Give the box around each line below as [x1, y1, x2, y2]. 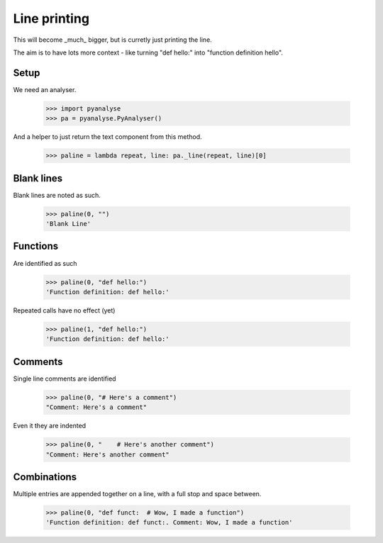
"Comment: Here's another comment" [45, 450, 170, 459]
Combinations [13, 471, 77, 483]
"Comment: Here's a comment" [45, 403, 148, 411]
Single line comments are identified [13, 374, 116, 383]
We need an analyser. [13, 85, 77, 94]
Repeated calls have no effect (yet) [13, 306, 116, 315]
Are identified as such [13, 259, 77, 267]
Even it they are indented [13, 422, 87, 430]
